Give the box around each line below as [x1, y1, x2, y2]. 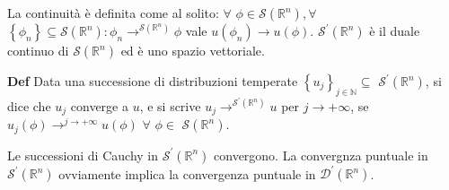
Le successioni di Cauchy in [7, 145, 159, 164]
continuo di [7, 41, 69, 59]
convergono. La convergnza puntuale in [214, 145, 428, 164]
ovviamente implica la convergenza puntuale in [58, 164, 316, 183]
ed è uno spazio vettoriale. [120, 41, 265, 59]
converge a [70, 96, 128, 115]
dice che [7, 96, 51, 115]
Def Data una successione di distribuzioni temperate [7, 72, 298, 90]
